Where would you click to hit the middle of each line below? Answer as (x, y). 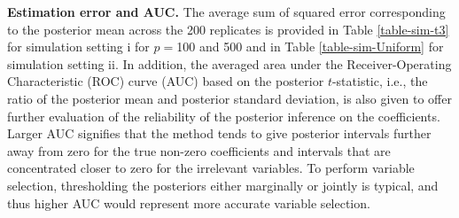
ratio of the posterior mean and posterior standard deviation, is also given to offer (229, 98)
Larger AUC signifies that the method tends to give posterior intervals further (219, 133)
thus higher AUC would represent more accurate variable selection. (189, 202)
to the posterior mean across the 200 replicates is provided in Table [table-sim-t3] (228, 29)
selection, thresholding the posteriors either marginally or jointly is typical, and (223, 185)
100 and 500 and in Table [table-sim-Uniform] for (310, 47)
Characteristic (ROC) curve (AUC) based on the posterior (166, 81)
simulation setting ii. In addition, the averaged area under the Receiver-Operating (229, 63)
